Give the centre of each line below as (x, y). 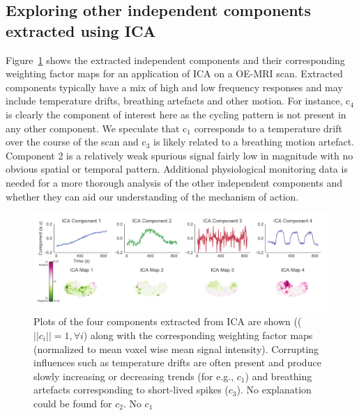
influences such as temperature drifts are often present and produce (177, 362)
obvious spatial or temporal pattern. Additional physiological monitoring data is (177, 169)
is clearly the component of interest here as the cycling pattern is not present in (176, 114)
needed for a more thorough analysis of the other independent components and (174, 182)
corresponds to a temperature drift (268, 128)
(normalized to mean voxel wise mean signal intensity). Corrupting (176, 349)
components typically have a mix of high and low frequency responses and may (174, 87)
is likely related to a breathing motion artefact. (254, 142)
